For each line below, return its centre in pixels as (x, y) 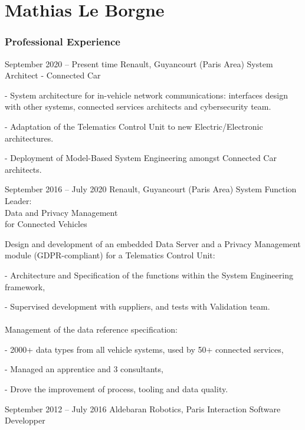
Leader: (18, 200)
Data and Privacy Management (61, 212)
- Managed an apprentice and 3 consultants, (84, 369)
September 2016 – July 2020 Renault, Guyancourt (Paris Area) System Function (151, 189)
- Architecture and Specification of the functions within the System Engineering (149, 275)
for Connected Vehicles (46, 224)
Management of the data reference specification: (91, 329)
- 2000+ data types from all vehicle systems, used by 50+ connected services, (144, 349)
